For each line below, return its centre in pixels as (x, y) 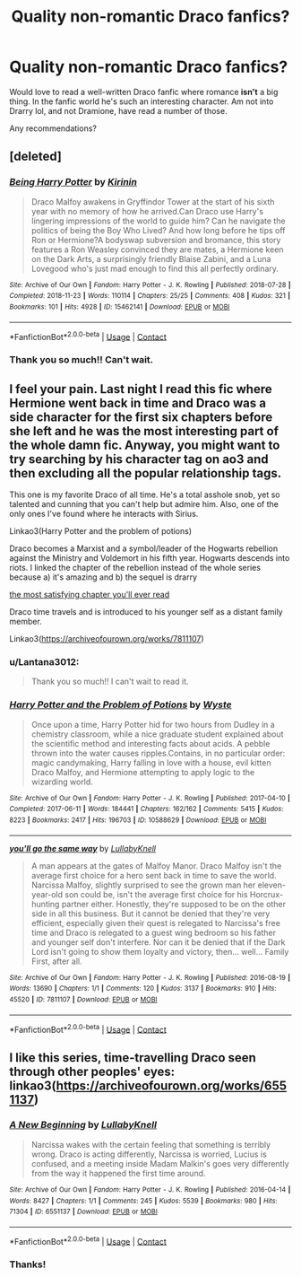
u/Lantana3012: (44, 661)
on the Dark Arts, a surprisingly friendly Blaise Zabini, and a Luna (151, 258)
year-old (47, 894)
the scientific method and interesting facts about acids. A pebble (150, 743)
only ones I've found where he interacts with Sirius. (104, 513)
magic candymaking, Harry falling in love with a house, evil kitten (151, 762)
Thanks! (28, 1264)
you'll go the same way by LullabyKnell (83, 848)
